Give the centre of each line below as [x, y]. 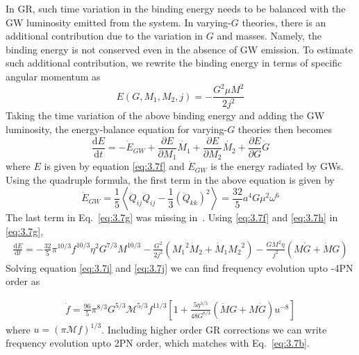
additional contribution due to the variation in [105, 36]
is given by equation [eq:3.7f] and [114, 166]
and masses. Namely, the [269, 36]
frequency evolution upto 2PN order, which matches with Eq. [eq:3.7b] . [158, 342]
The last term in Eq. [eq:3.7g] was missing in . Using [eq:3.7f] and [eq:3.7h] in [172, 217]
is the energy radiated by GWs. [277, 166]
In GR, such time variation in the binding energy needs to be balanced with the [176, 8]
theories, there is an [284, 22]
